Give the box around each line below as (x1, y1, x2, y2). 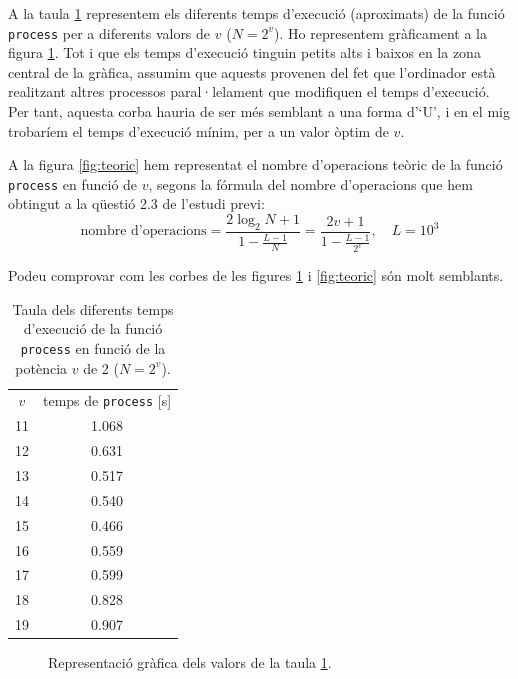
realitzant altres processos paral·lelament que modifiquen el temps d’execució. (8, 81, 490, 102)
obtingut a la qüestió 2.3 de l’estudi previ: (8, 193, 265, 214)
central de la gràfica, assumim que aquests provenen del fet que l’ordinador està (8, 61, 496, 82)
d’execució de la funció (23, 318, 163, 339)
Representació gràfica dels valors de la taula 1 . (48, 652, 332, 673)
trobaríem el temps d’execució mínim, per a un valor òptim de (8, 120, 389, 141)
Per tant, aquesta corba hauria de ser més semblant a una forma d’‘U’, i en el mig (8, 101, 510, 122)
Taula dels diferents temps (12, 298, 174, 319)
